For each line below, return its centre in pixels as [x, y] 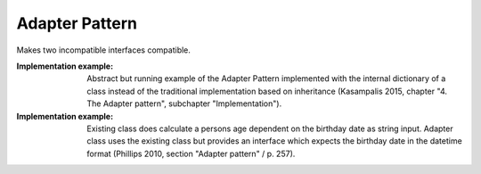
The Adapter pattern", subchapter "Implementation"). [184, 104]
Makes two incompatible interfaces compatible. [104, 50]
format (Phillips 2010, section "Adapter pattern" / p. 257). [191, 153]
